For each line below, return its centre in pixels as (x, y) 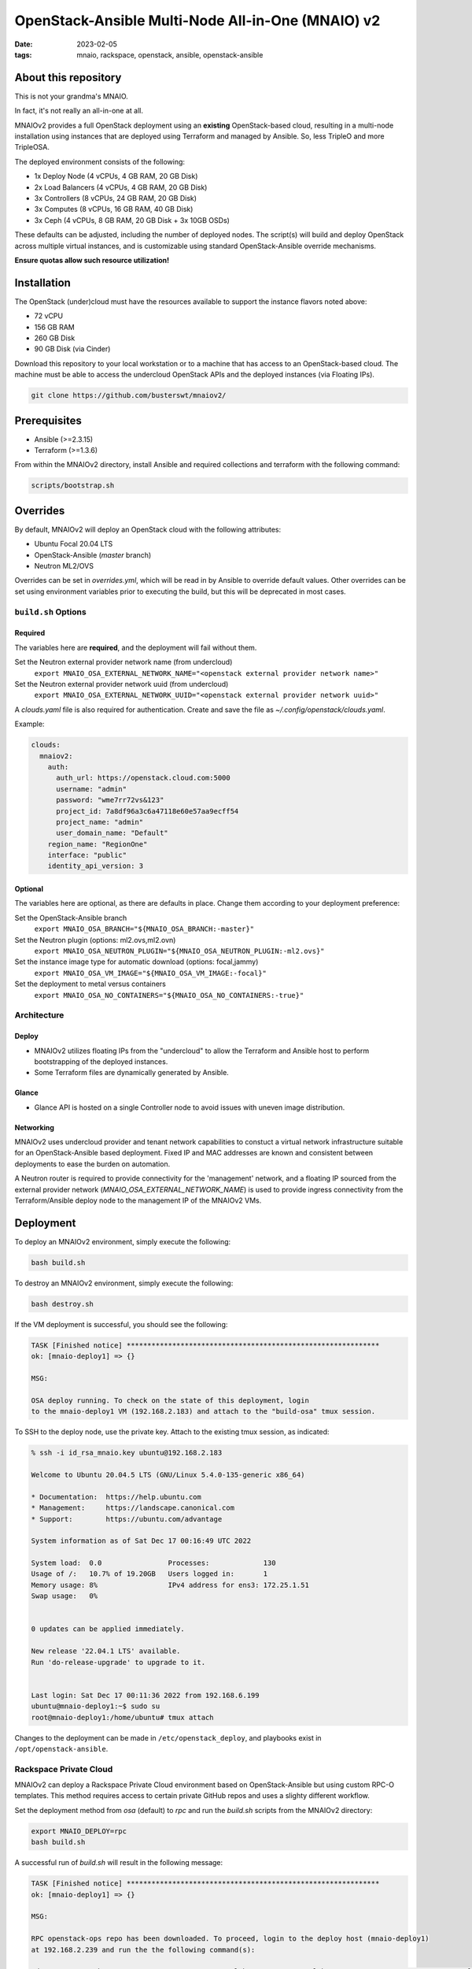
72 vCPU (48, 316)
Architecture (39, 1015)
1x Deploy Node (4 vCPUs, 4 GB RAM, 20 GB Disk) (116, 176)
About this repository (68, 78)
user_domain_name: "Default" (112, 833)
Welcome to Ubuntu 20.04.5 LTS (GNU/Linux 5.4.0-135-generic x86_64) (168, 1474)
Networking (35, 1127)
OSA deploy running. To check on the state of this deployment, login (170, 1400)
